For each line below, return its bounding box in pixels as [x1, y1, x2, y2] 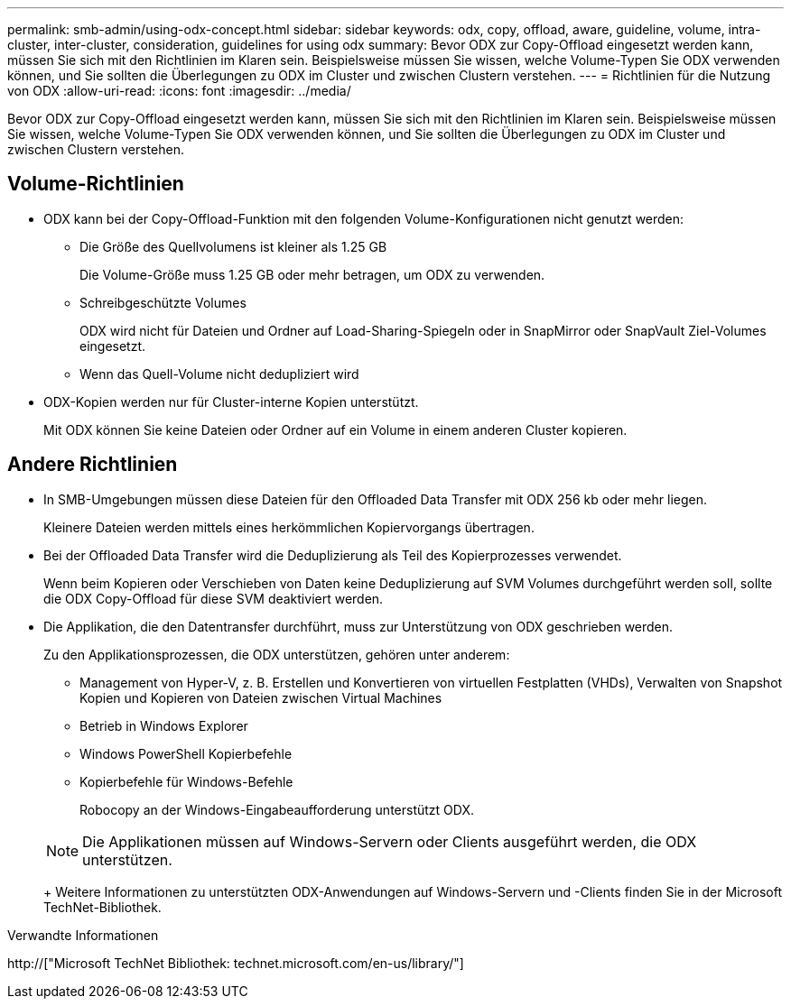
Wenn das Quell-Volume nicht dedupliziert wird [79, 365, 359, 382]
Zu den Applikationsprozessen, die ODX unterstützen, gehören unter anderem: [43, 646, 510, 662]
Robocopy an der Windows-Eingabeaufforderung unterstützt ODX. [79, 801, 475, 817]
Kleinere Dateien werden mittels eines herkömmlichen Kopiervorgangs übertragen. [43, 519, 535, 535]
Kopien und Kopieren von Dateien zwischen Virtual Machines [79, 689, 442, 706]
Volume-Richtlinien [7, 172, 184, 196]
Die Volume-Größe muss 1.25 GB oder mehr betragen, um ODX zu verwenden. [79, 266, 545, 282]
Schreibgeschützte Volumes [79, 294, 247, 310]
